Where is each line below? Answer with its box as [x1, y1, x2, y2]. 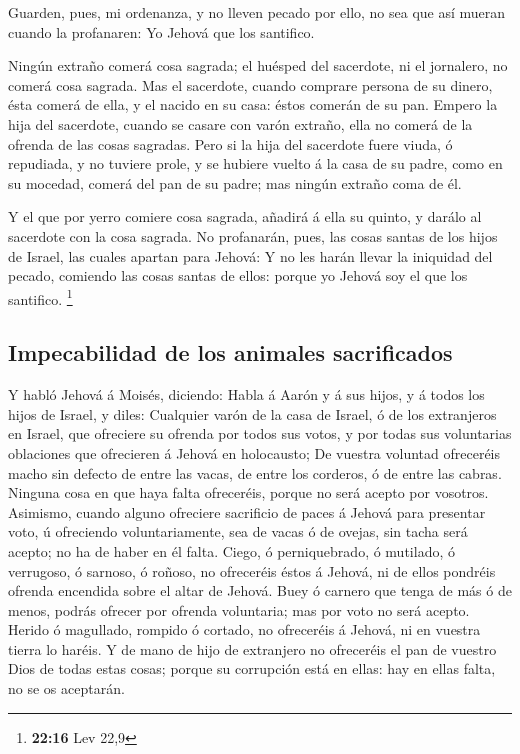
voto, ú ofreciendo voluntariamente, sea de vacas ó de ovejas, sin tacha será [8, 521, 468, 542]
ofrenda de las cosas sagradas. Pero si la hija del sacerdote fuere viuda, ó [8, 133, 453, 154]
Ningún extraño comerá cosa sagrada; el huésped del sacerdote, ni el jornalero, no [8, 55, 508, 76]
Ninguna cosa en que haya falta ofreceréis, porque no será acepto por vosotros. [8, 482, 489, 503]
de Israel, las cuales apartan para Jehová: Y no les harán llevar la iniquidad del [8, 245, 493, 266]
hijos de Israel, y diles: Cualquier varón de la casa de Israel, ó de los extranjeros [8, 403, 497, 424]
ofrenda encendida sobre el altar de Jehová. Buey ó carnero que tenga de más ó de [8, 580, 512, 601]
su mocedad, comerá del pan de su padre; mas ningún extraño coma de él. [8, 172, 462, 193]
